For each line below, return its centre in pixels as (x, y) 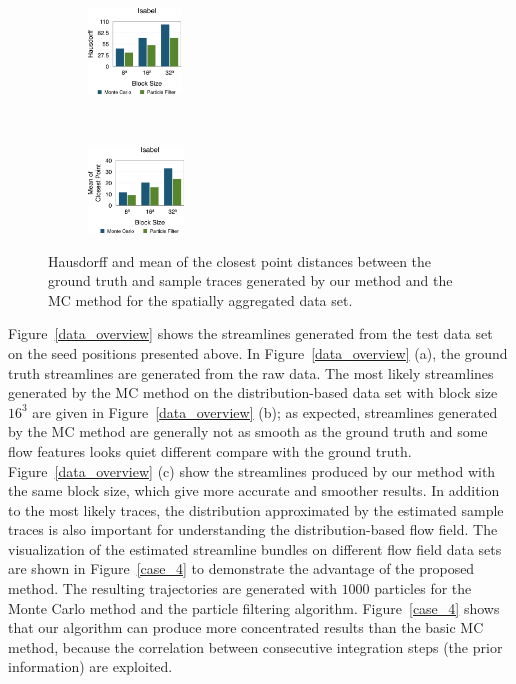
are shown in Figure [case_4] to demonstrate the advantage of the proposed (241, 568)
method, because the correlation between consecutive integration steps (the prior (255, 646)
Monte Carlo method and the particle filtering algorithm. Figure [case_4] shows (254, 607)
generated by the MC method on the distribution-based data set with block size (253, 392)
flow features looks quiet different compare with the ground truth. (210, 450)
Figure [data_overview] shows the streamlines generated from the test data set (250, 333)
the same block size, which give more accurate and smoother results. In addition (254, 490)
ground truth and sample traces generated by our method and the (250, 280)
